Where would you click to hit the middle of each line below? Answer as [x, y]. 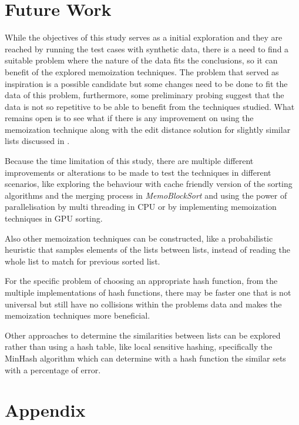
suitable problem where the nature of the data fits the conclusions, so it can [141, 60]
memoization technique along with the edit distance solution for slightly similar [148, 129]
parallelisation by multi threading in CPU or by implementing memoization [141, 207]
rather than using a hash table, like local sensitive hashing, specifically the [139, 347]
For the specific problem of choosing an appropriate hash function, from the [141, 281]
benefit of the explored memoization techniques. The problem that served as [142, 71]
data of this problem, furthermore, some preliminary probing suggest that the [145, 95]
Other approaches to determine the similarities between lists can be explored [143, 335]
